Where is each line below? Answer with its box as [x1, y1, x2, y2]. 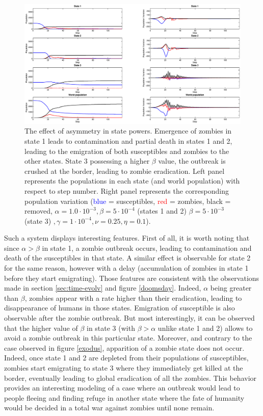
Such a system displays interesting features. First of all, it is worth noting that [4, 232, 250, 243]
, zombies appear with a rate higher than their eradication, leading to [24, 292, 242, 303]
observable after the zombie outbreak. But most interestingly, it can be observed [4, 313, 255, 323]
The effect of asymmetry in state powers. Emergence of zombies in [24, 125, 232, 136]
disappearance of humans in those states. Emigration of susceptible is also [4, 302, 235, 313]
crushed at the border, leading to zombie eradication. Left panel [24, 165, 225, 176]
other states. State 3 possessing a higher [24, 155, 150, 166]
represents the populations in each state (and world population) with [24, 175, 240, 186]
